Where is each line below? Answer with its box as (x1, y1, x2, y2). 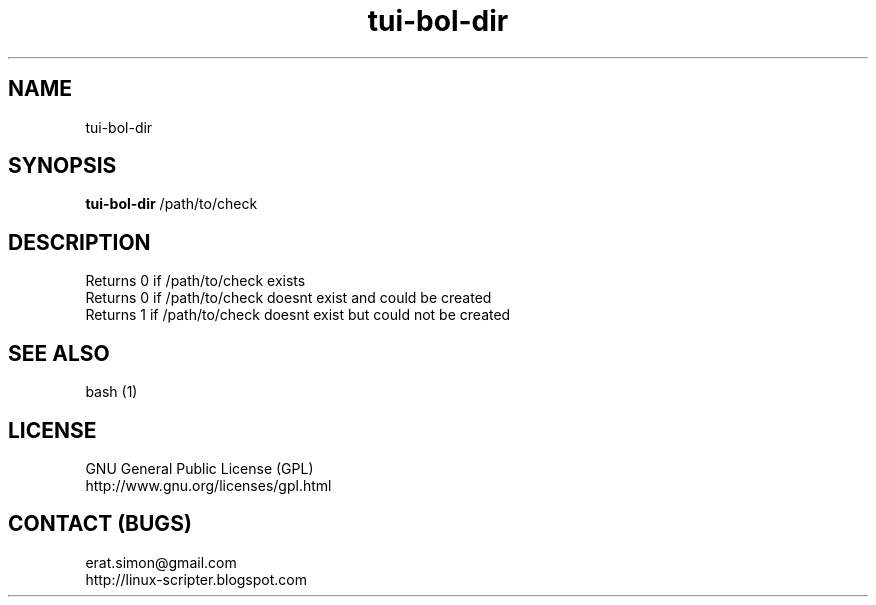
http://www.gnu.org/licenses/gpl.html (85, 476, 332, 494)
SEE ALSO (8, 340, 110, 366)
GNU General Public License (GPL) (85, 459, 314, 477)
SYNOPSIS (8, 153, 117, 179)
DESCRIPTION (8, 229, 151, 255)
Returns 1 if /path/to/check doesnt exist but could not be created (85, 306, 511, 324)
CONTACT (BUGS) (8, 511, 192, 537)
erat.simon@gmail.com (85, 553, 237, 571)
